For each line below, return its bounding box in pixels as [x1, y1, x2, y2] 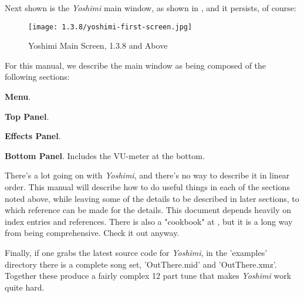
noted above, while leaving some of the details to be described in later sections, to [5, 192, 299, 204]
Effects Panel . [5, 130, 61, 142]
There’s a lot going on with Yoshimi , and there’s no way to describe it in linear [5, 169, 290, 181]
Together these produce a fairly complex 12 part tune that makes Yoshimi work [5, 269, 292, 282]
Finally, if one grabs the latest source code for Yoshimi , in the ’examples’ [5, 246, 268, 258]
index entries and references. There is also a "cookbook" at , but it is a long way [5, 215, 293, 227]
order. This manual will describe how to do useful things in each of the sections [5, 181, 290, 193]
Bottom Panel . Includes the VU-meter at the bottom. [5, 149, 205, 161]
